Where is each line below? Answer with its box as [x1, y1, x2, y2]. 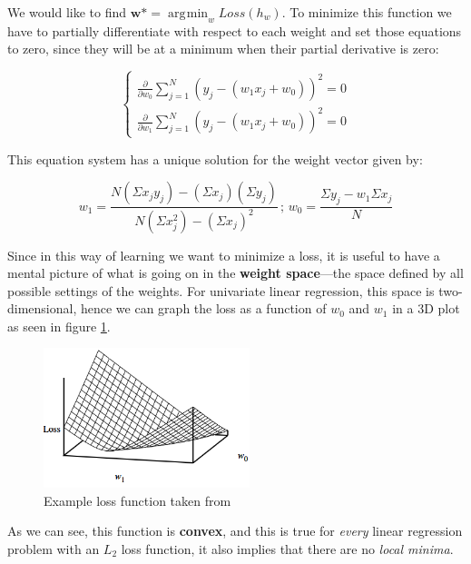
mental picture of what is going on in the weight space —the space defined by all [7, 263, 464, 282]
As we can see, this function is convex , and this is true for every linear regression [7, 521, 463, 540]
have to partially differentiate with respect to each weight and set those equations [7, 21, 462, 40]
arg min [167, 7, 209, 20]
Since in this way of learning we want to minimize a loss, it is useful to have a [7, 245, 440, 264]
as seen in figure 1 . [7, 316, 111, 335]
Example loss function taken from [44, 490, 231, 510]
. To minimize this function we [281, 3, 452, 21]
